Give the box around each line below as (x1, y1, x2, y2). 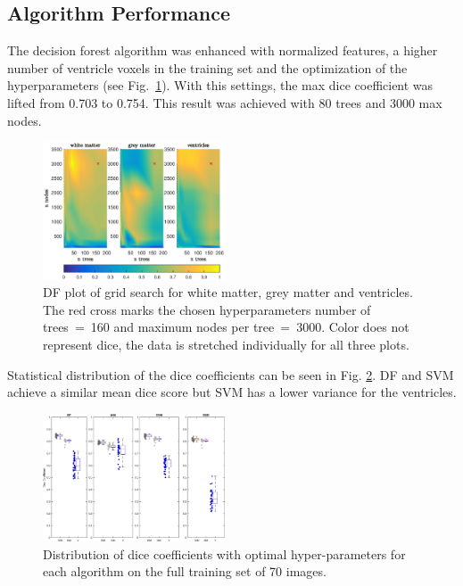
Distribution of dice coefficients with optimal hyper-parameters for (43, 544, 406, 563)
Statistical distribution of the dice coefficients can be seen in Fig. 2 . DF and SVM (7, 365, 454, 384)
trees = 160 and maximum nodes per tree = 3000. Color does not (43, 318, 409, 336)
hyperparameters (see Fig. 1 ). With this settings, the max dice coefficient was (7, 76, 434, 95)
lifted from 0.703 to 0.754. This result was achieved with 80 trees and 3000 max (7, 93, 442, 111)
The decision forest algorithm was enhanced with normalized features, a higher (7, 41, 438, 60)
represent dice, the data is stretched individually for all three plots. (43, 334, 409, 353)
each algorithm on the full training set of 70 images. (43, 562, 327, 581)
